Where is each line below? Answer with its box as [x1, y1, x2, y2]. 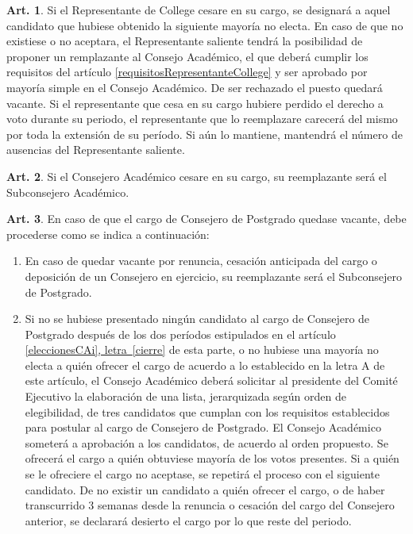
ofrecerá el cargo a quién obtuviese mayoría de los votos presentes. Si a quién [25, 450, 399, 467]
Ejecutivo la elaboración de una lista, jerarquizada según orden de [25, 388, 347, 405]
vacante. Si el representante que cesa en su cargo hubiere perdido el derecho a [6, 94, 384, 111]
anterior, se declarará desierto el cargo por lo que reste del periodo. [25, 512, 352, 528]
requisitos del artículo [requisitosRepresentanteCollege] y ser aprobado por [6, 63, 368, 80]
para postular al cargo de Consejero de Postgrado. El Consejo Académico [25, 419, 381, 436]
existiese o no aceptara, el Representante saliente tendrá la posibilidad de [6, 33, 363, 49]
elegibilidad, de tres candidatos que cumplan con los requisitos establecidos [25, 403, 390, 420]
